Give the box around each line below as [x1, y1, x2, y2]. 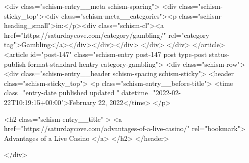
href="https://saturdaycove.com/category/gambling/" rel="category [4, 29, 209, 40]
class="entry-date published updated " [4, 87, 120, 98]
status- [209, 49, 229, 59]
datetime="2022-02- [121, 87, 181, 98]
